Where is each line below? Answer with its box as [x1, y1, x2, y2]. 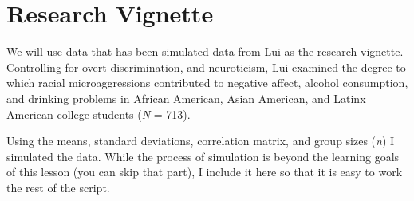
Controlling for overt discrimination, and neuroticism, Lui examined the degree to [6, 58, 406, 75]
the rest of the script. [6, 179, 110, 195]
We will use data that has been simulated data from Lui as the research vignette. [6, 43, 404, 60]
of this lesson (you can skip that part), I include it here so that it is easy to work [6, 164, 403, 180]
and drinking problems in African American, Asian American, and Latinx [6, 89, 366, 106]
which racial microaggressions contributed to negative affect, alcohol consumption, [6, 74, 408, 91]
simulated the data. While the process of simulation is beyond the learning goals [6, 148, 400, 164]
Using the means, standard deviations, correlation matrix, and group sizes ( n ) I [6, 132, 395, 149]
